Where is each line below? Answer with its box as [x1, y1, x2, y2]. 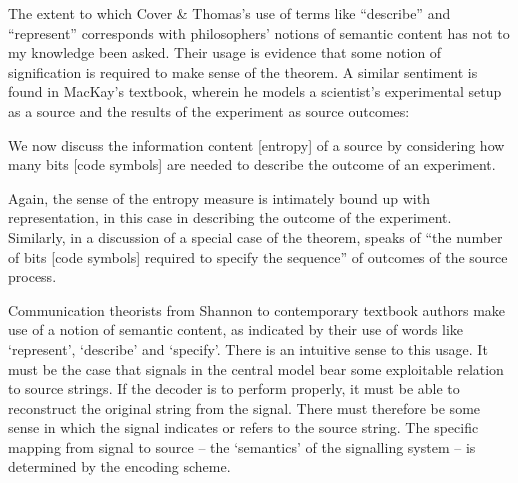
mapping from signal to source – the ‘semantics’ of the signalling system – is [8, 436, 476, 457]
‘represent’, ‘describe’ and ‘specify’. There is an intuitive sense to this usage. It [8, 338, 488, 359]
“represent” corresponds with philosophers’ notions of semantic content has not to [8, 22, 510, 43]
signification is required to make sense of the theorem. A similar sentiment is [8, 61, 478, 82]
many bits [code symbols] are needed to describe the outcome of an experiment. [8, 154, 496, 175]
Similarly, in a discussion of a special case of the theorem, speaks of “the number [8, 226, 503, 247]
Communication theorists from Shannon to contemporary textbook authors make [8, 299, 506, 320]
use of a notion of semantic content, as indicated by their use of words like [8, 319, 464, 340]
